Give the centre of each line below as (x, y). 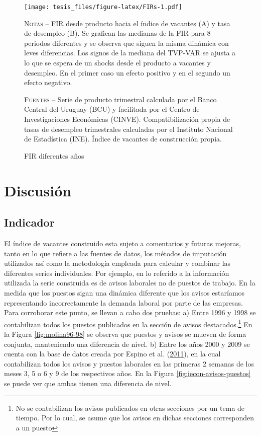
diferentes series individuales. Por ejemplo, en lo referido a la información (117, 273)
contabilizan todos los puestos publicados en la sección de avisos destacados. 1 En (128, 323)
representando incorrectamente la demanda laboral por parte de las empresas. (123, 302)
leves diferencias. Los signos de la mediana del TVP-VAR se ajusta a (130, 53)
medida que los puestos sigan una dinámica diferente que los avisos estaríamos (124, 292)
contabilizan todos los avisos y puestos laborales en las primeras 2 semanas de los (129, 363)
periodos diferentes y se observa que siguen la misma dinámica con (126, 43)
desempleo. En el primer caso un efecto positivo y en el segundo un (127, 72)
